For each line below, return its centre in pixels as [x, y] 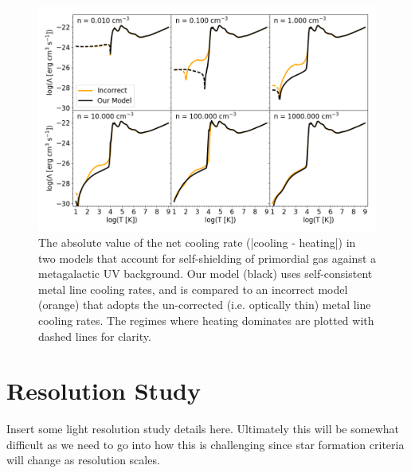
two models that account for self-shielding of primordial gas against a [207, 258]
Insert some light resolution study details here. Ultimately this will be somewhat [203, 429]
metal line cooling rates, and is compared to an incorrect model [193, 289]
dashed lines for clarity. [95, 336]
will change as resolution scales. [83, 460]
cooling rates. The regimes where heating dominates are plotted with [206, 320]
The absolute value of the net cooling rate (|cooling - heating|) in [197, 242]
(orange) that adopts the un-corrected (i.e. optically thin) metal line [205, 305]
